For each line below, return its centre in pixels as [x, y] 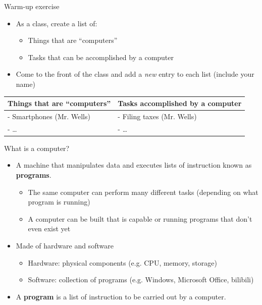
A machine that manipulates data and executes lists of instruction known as [134, 165]
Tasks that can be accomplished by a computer [101, 57]
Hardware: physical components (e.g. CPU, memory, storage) [122, 262]
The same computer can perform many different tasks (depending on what [143, 192]
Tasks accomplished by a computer [180, 103]
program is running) [59, 202]
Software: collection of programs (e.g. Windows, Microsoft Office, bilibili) [141, 279]
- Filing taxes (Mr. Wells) [157, 116]
